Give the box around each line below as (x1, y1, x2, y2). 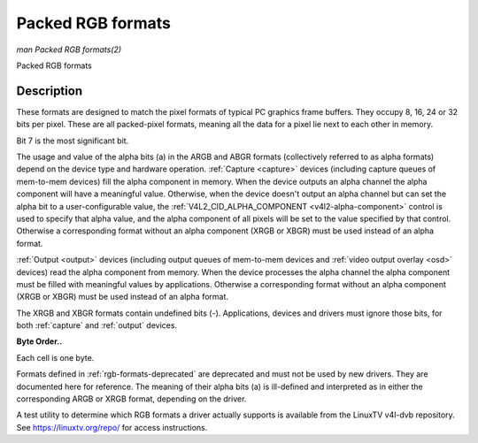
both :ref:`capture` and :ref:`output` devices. (16, 320, 177, 331)
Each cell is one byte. (16, 352, 95, 363)
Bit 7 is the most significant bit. (16, 135, 129, 146)
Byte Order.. (16, 336, 63, 347)
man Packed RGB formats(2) (16, 44, 122, 55)
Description (16, 83, 83, 98)
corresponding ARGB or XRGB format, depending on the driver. (16, 393, 247, 404)
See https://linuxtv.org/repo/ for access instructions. (16, 422, 208, 432)
